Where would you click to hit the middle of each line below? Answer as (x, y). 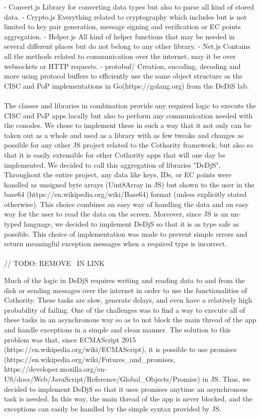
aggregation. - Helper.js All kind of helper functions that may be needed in (119, 36)
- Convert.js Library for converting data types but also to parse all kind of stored (129, 7)
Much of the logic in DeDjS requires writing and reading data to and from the (125, 280)
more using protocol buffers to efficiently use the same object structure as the (123, 76)
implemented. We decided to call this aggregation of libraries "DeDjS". (112, 164)
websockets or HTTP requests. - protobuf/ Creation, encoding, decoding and (122, 66)
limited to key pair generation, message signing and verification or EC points (122, 26)
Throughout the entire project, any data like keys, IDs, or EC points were (118, 175)
